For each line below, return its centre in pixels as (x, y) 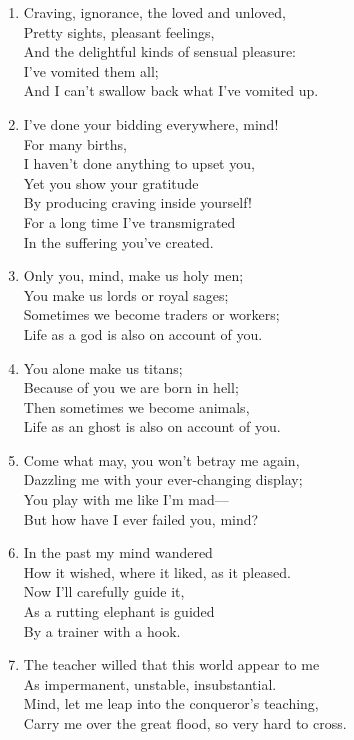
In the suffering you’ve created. (118, 241)
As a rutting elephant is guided (119, 611)
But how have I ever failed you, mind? (141, 518)
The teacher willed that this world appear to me (171, 664)
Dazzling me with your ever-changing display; (163, 479)
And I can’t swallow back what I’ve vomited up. (171, 90)
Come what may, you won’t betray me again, (161, 459)
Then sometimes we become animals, (136, 406)
